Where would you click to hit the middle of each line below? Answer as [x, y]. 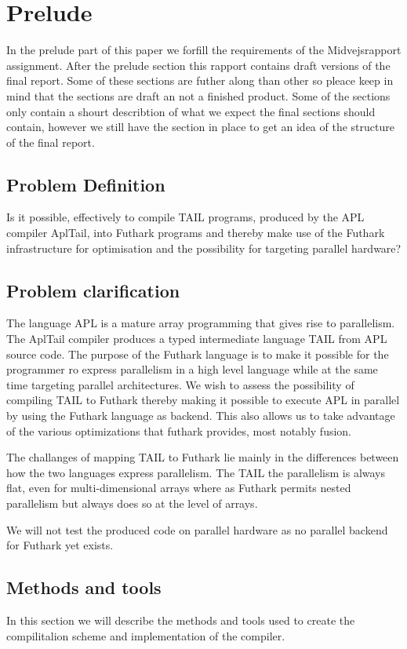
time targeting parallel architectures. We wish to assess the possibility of [180, 384]
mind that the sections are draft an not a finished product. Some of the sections [198, 95]
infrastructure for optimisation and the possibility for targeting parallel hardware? [204, 248]
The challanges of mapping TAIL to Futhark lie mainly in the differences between [203, 457]
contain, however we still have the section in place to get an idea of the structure [200, 127]
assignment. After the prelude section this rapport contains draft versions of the [198, 65]
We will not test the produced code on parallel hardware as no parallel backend [197, 529]
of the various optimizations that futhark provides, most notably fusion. [179, 430]
